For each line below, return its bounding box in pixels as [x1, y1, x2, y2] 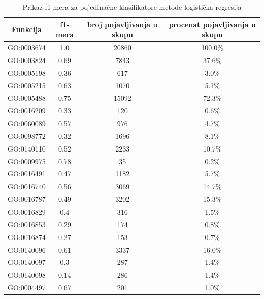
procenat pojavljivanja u [169, 19, 256, 29]
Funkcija [11, 24, 42, 35]
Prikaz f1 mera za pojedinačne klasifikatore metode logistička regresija [22, 2, 242, 12]
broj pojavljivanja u [87, 19, 158, 29]
